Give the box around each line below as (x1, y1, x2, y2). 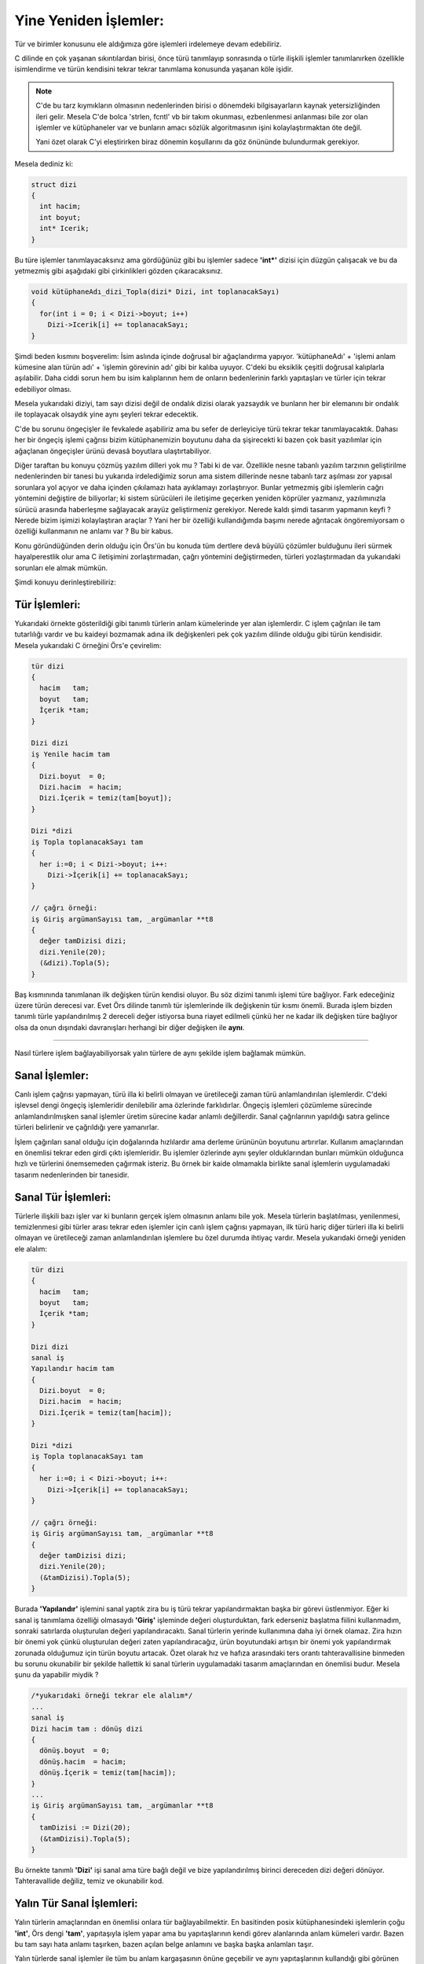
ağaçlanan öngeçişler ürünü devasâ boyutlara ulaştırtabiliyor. (14, 446, 212, 456)
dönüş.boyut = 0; (39, 1746, 110, 1755)
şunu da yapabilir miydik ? (14, 1670, 99, 1680)
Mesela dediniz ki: (14, 159, 74, 168)
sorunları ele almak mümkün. (14, 562, 108, 573)
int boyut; (39, 213, 82, 222)
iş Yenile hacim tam (31, 749, 110, 758)
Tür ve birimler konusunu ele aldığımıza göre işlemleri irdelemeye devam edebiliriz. (14, 39, 282, 49)
